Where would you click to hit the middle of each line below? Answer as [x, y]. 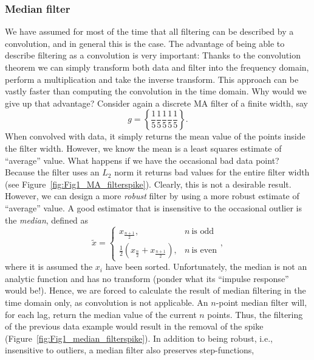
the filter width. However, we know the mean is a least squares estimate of [143, 148]
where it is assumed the [49, 266]
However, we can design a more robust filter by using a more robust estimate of [152, 196]
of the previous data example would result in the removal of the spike [134, 326]
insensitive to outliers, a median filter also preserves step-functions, [130, 350]
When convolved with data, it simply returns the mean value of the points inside [155, 136]
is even [204, 251]
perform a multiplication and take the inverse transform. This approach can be [152, 79]
